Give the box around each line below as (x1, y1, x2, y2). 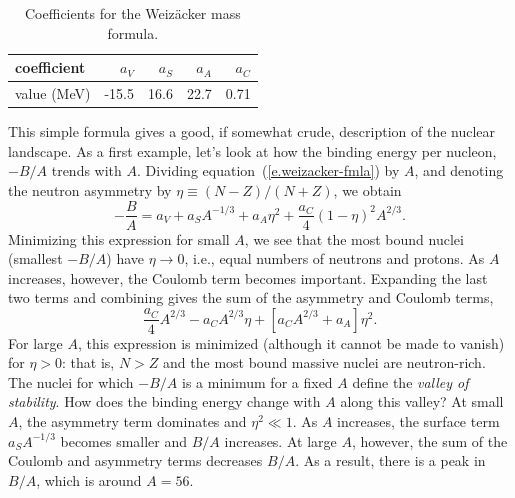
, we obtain (333, 179, 402, 200)
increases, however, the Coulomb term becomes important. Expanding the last (8, 267, 488, 288)
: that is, (62, 352, 115, 373)
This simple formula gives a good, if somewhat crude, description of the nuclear (8, 121, 496, 142)
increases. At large (224, 430, 337, 451)
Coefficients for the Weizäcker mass (25, 3, 241, 23)
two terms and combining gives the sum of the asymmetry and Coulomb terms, (8, 287, 494, 308)
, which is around (36, 469, 142, 490)
